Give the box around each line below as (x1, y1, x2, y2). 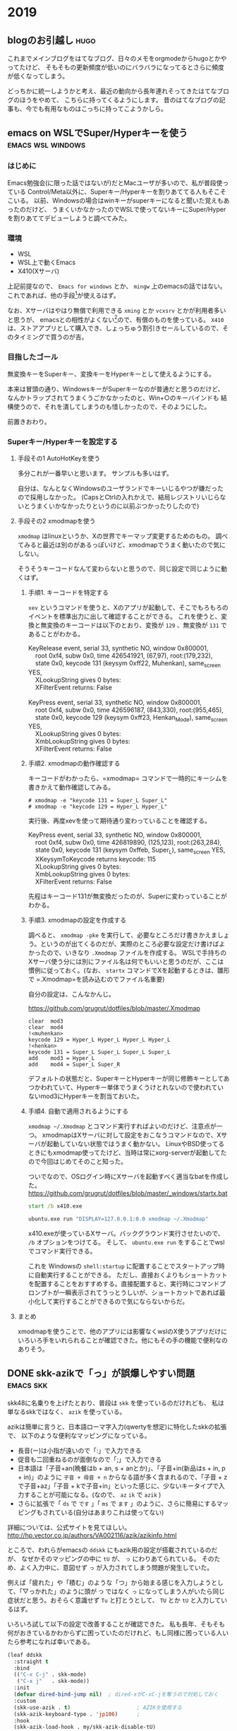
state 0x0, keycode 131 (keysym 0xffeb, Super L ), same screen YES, (35, 845, 226, 856)
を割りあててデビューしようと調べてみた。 (7, 213, 131, 222)
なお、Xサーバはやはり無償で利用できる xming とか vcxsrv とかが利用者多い (7, 306, 226, 314)
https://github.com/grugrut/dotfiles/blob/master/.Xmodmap (28, 1004, 201, 1013)
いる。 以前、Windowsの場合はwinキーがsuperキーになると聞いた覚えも (13, 196, 224, 205)
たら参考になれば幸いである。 (7, 1637, 94, 1646)
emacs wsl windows (7, 138, 86, 150)
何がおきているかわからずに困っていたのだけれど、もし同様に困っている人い (7, 1629, 229, 1637)
